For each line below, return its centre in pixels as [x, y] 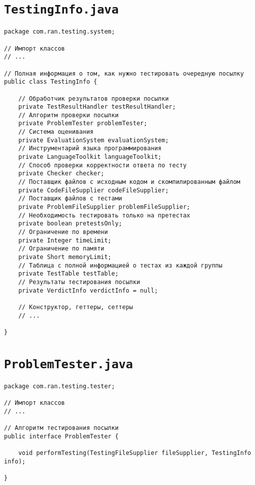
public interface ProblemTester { [61, 436]
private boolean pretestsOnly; [70, 224]
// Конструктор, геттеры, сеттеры [75, 307]
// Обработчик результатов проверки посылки [93, 98]
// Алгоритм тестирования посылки [61, 428]
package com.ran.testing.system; [59, 32]
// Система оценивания [56, 132]
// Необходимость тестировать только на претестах [104, 215]
